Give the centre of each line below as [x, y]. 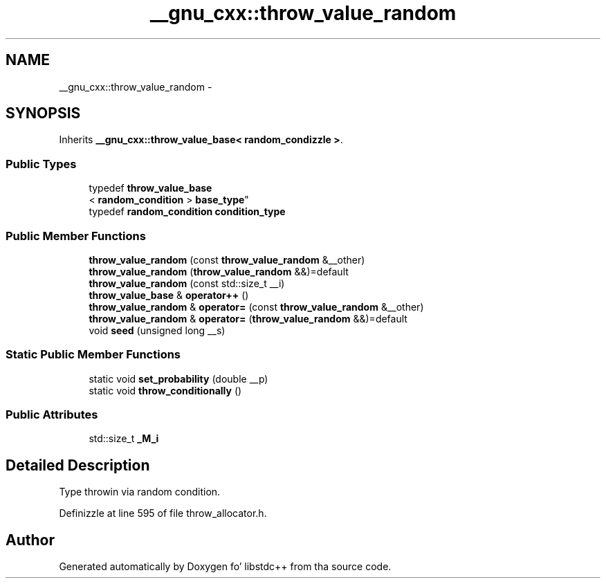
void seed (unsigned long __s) [157, 330]
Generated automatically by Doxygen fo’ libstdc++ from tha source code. [225, 567]
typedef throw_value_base [150, 188]
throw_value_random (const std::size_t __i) [187, 283]
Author [30, 540]
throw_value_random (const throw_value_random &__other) [227, 259]
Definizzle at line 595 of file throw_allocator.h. [163, 513]
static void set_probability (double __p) [178, 378]
